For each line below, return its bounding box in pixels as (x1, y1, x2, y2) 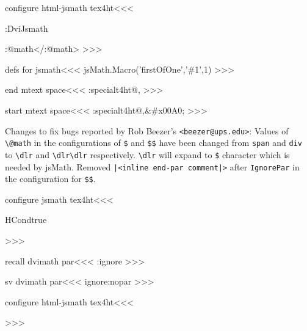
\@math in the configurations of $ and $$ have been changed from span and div (5, 136, 302, 149)
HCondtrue (5, 213, 47, 226)
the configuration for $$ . (5, 172, 96, 185)
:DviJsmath (5, 21, 48, 34)
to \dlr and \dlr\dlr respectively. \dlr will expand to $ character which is (5, 148, 290, 161)
